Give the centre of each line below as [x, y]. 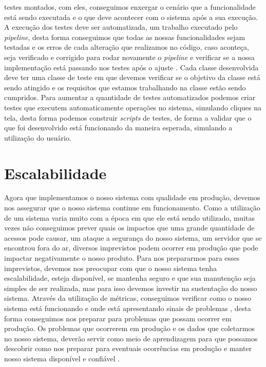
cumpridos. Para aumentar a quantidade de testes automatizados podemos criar [130, 97]
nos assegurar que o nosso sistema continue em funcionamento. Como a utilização [132, 208]
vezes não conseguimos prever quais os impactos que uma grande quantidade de [129, 228]
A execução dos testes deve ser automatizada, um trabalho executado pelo [121, 27]
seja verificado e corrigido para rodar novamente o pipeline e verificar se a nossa [129, 57]
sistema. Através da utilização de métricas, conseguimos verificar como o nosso [128, 298]
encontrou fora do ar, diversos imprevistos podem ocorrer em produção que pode [131, 248]
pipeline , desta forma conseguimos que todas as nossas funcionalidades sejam [125, 37]
